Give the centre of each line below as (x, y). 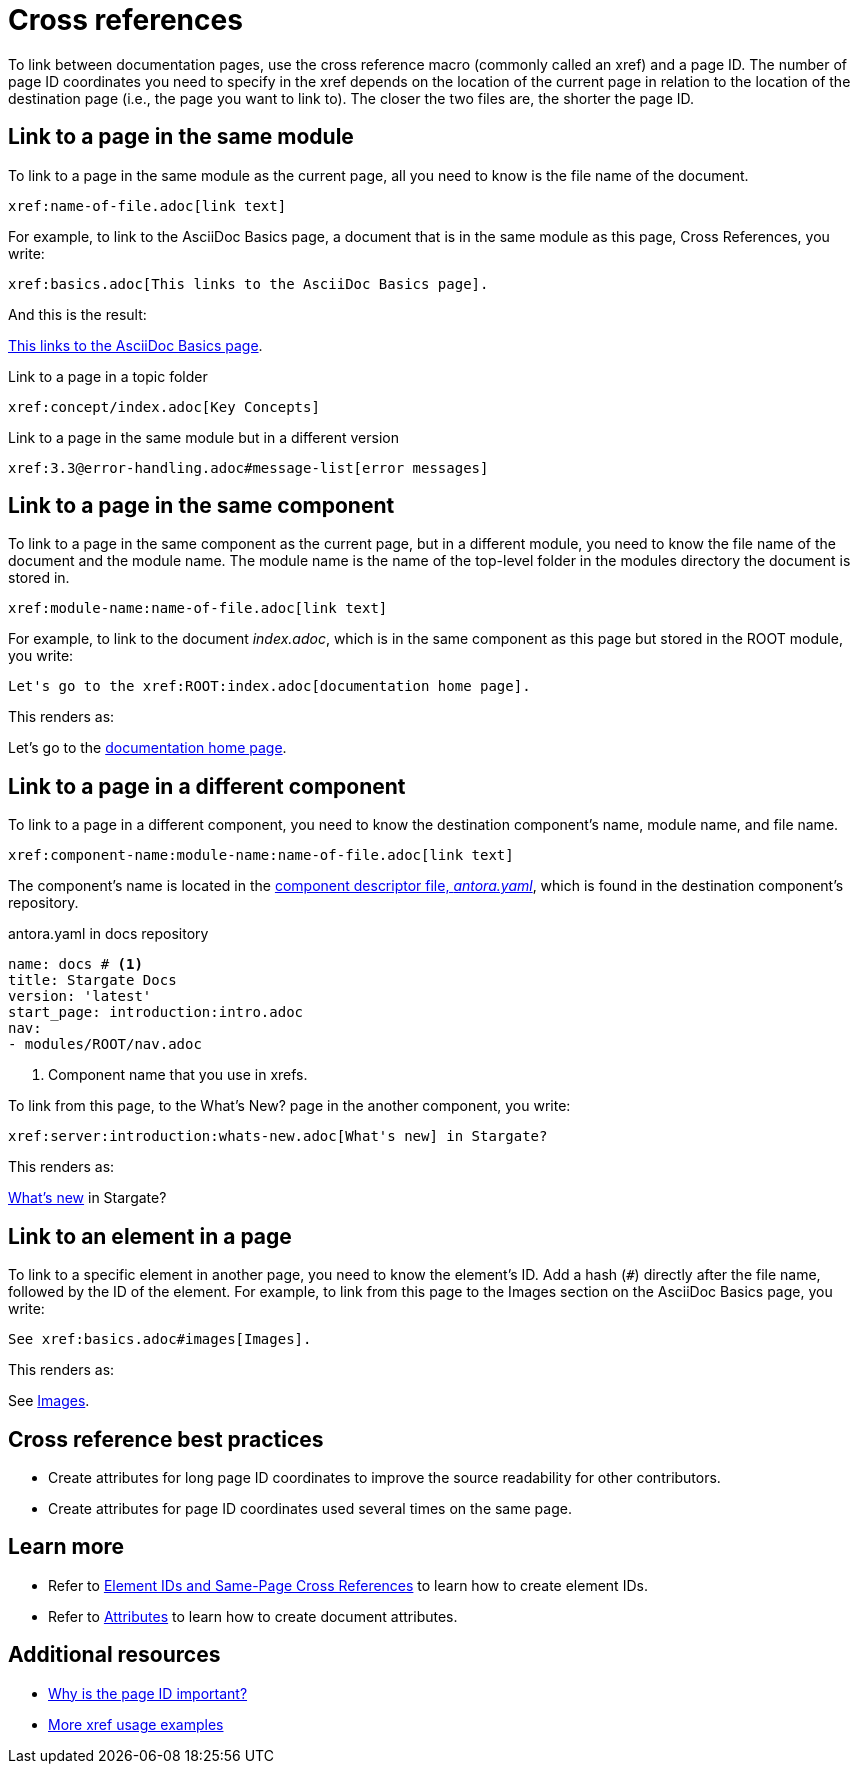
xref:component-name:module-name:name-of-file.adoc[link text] (261, 855)
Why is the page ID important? (148, 1693)
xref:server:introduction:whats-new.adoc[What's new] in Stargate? (278, 1136)
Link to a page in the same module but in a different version (203, 437)
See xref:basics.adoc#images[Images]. (160, 1339)
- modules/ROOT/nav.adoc (105, 1044)
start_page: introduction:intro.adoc (156, 1012)
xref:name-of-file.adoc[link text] (147, 205)
